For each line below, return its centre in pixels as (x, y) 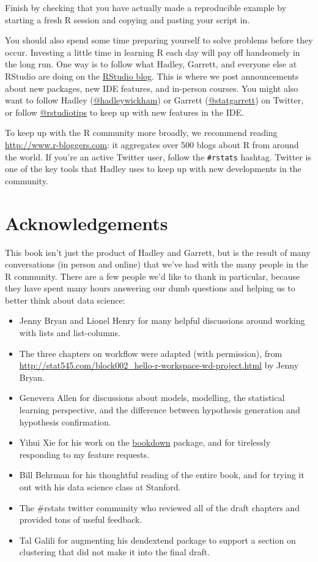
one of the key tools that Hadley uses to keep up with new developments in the (153, 169)
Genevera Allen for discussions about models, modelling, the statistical (152, 398)
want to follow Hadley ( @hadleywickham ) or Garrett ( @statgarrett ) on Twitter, (154, 100)
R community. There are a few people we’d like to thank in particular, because (153, 276)
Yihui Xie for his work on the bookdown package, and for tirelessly (145, 442)
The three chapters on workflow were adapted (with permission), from (151, 353)
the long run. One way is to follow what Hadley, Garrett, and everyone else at (151, 64)
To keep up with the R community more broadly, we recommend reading (141, 133)
